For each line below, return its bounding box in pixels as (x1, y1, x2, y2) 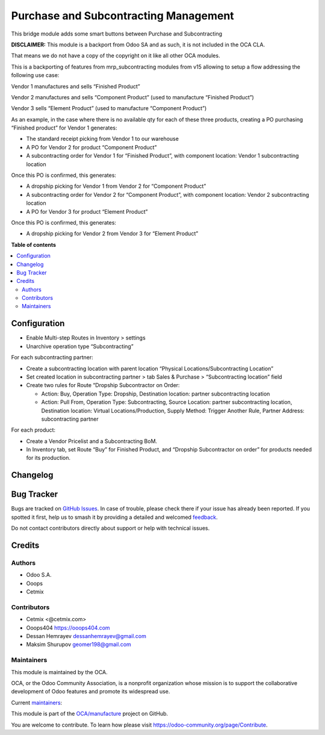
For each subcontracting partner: (11, 354, 93, 361)
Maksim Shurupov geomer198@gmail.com (26, 641, 132, 648)
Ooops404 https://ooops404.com (26, 624, 111, 631)
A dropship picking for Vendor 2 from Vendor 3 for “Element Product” (26, 230, 199, 237)
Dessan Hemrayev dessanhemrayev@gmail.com (26, 633, 147, 640)
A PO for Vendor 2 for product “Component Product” (26, 143, 157, 150)
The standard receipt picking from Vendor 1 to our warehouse (26, 135, 179, 143)
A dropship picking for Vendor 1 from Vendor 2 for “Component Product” (26, 182, 206, 190)
